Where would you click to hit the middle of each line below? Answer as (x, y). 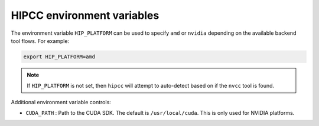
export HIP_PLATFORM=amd (59, 57)
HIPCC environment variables (85, 15)
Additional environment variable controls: (61, 102)
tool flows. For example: (40, 41)
